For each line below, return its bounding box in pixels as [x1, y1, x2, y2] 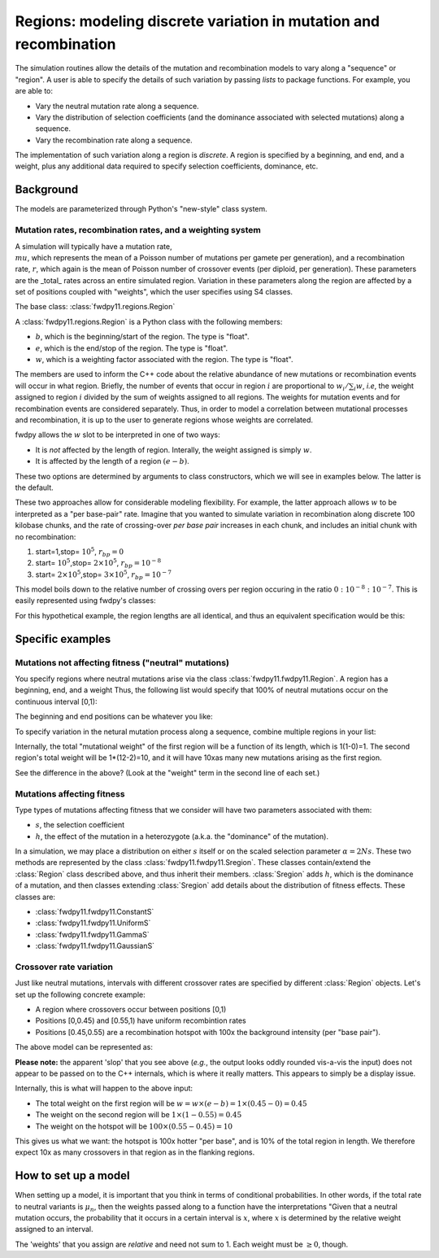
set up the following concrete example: [15, 989, 146, 999]
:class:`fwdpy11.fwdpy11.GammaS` [35, 929, 150, 939]
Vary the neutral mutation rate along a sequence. [35, 101, 199, 111]
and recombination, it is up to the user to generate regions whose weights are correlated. [15, 415, 313, 425]
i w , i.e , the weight [354, 381, 415, 392]
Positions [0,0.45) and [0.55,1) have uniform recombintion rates [35, 1016, 247, 1025]
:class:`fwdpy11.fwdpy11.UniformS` [35, 918, 151, 928]
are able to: [15, 86, 53, 96]
